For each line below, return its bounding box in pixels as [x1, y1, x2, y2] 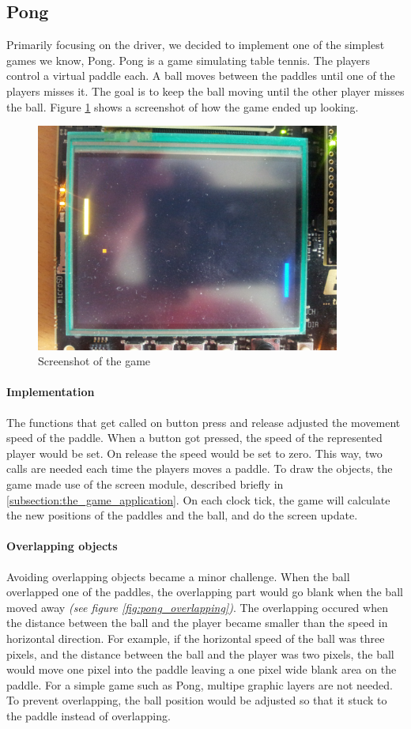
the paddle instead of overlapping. [6, 707, 171, 723]
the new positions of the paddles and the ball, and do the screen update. [6, 507, 358, 523]
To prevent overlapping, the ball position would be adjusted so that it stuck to [6, 692, 387, 708]
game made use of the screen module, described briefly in [6, 475, 284, 492]
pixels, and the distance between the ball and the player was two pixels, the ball [6, 645, 394, 662]
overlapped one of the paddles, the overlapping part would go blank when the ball [6, 584, 403, 600]
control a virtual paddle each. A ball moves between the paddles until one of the [6, 67, 395, 84]
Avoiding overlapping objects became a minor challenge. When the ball [6, 568, 350, 584]
